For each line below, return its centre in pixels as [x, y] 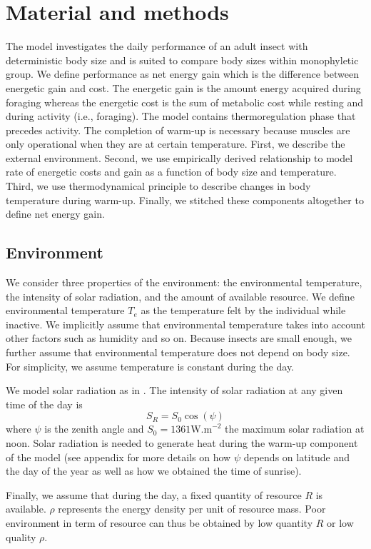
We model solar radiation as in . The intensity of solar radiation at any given [174, 390]
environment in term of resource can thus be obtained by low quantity [159, 522]
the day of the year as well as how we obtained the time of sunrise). [154, 471]
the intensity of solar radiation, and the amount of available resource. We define [180, 296]
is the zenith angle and [94, 429]
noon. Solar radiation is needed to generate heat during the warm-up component [182, 442]
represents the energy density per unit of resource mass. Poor [192, 509]
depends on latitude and [296, 457]
